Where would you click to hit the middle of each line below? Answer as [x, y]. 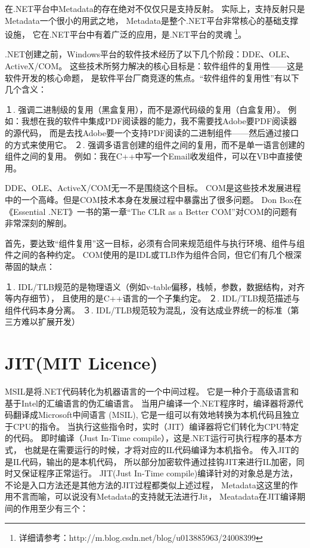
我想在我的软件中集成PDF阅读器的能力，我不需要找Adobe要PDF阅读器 [159, 121]
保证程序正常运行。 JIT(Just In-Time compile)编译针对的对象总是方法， [159, 473]
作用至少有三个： [55, 508]
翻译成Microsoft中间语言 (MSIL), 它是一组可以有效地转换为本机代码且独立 [156, 415]
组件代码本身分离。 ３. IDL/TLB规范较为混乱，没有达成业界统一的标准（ [148, 310]
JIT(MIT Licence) [81, 363]
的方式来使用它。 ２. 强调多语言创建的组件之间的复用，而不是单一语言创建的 [155, 144]
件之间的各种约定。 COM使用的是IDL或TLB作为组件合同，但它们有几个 [145, 255]
